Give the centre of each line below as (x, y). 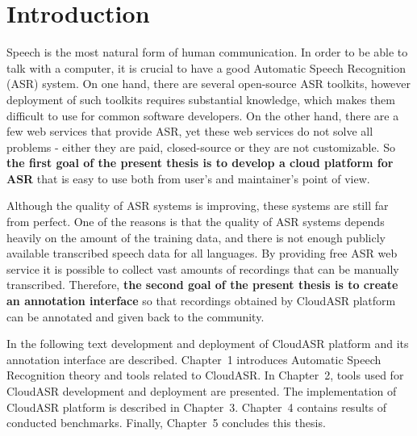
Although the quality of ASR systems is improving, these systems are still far (198, 205)
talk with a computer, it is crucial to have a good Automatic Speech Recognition (206, 67)
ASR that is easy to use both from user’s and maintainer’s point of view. (188, 178)
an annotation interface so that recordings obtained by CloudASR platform (201, 301)
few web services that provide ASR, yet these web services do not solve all (190, 131)
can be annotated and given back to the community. (136, 316)
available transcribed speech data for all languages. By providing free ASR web (202, 253)
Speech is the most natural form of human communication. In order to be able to (207, 52)
